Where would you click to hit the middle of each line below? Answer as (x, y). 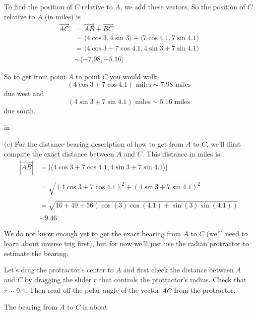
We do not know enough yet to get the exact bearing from (93, 234)
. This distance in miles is (181, 153)
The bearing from (31, 307)
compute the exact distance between (59, 153)
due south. (20, 110)
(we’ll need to (227, 234)
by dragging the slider (58, 279)
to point (88, 76)
